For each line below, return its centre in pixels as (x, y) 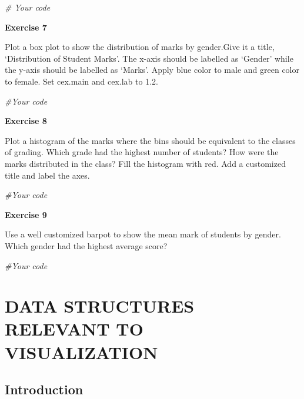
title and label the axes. (47, 175)
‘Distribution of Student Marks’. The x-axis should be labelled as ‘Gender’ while (149, 58)
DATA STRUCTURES (100, 306)
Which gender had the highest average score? (86, 245)
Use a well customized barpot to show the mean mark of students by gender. (143, 234)
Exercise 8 (26, 121)
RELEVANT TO (74, 329)
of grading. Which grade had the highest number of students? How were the (142, 152)
